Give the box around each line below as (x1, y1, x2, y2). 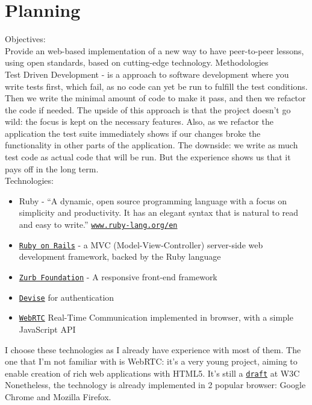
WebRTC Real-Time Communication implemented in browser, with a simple (19, 311, 293, 324)
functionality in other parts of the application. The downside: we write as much (5, 139, 298, 151)
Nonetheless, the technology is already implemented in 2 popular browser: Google (5, 378, 306, 391)
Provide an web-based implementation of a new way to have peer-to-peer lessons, (5, 44, 304, 57)
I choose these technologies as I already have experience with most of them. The (5, 343, 301, 356)
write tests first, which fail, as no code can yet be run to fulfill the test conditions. (5, 80, 308, 92)
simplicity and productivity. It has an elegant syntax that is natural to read (19, 206, 299, 219)
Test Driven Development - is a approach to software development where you (5, 67, 289, 80)
